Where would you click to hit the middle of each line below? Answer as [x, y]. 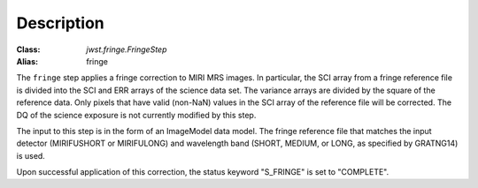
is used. [31, 155]
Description [61, 23]
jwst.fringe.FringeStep [127, 49]
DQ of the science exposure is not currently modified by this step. [136, 115]
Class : [28, 49]
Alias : [27, 61]
